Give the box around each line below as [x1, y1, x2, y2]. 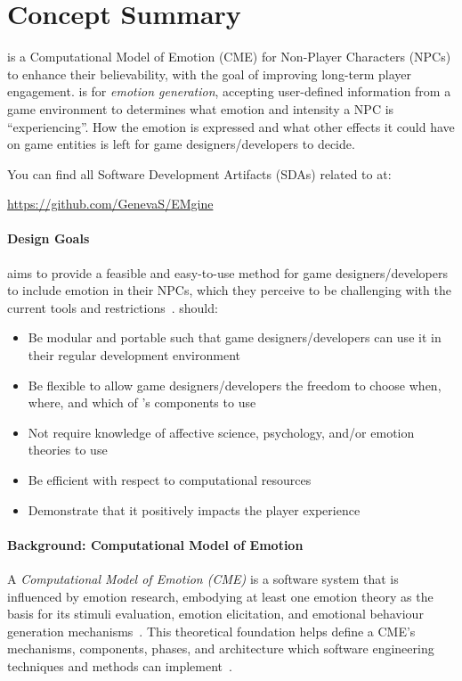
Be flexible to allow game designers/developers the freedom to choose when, [28, 375, 442, 394]
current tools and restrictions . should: [7, 298, 218, 316]
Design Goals [7, 229, 90, 248]
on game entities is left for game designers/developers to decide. [7, 135, 355, 153]
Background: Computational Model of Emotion [7, 535, 304, 554]
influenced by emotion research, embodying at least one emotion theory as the [7, 587, 434, 605]
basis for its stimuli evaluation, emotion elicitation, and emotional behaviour [7, 604, 424, 623]
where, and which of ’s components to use [28, 393, 256, 412]
